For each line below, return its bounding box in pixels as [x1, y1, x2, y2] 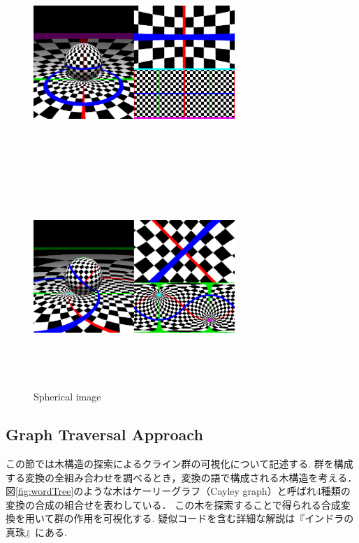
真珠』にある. [6, 524, 67, 539]
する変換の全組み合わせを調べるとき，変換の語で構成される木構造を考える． [6, 470, 358, 484]
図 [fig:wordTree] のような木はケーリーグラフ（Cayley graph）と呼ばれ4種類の [6, 484, 351, 498]
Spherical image [34, 389, 101, 404]
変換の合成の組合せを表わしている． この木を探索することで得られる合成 [6, 497, 341, 512]
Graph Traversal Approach [6, 423, 203, 445]
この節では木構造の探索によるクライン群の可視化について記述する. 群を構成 [6, 456, 353, 470]
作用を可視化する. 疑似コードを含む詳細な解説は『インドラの [73, 511, 354, 526]
